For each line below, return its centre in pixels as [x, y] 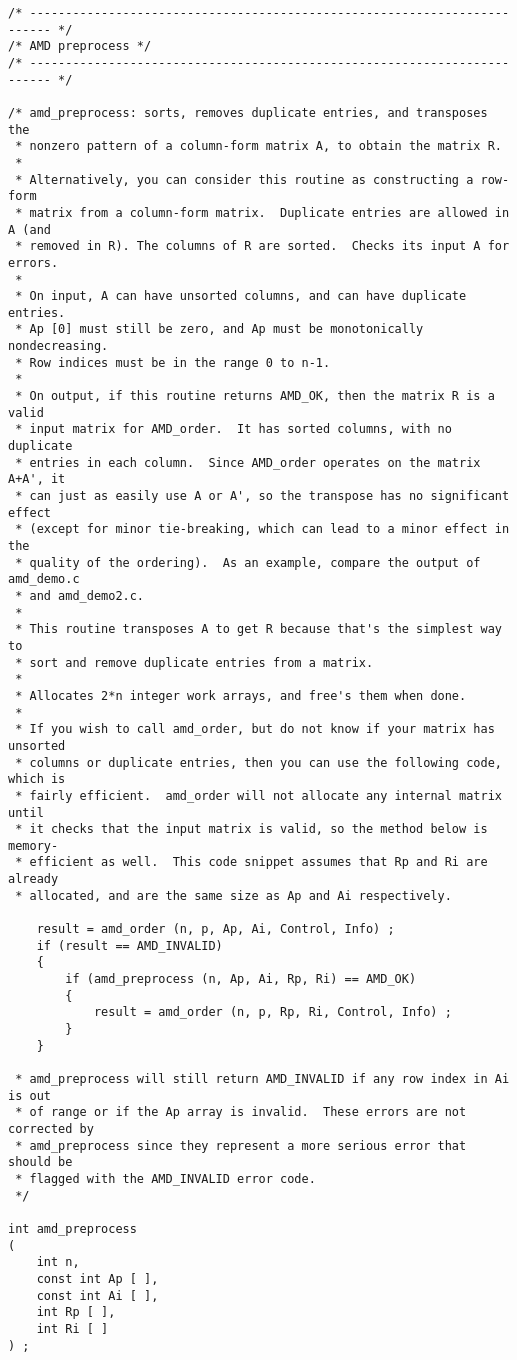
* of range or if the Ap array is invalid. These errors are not [241, 1112]
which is [37, 779]
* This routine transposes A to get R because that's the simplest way [258, 629]
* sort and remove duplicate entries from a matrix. [194, 662]
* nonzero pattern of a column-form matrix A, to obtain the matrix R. [258, 146]
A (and [29, 229]
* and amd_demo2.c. [80, 595]
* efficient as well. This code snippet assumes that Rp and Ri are [251, 862]
